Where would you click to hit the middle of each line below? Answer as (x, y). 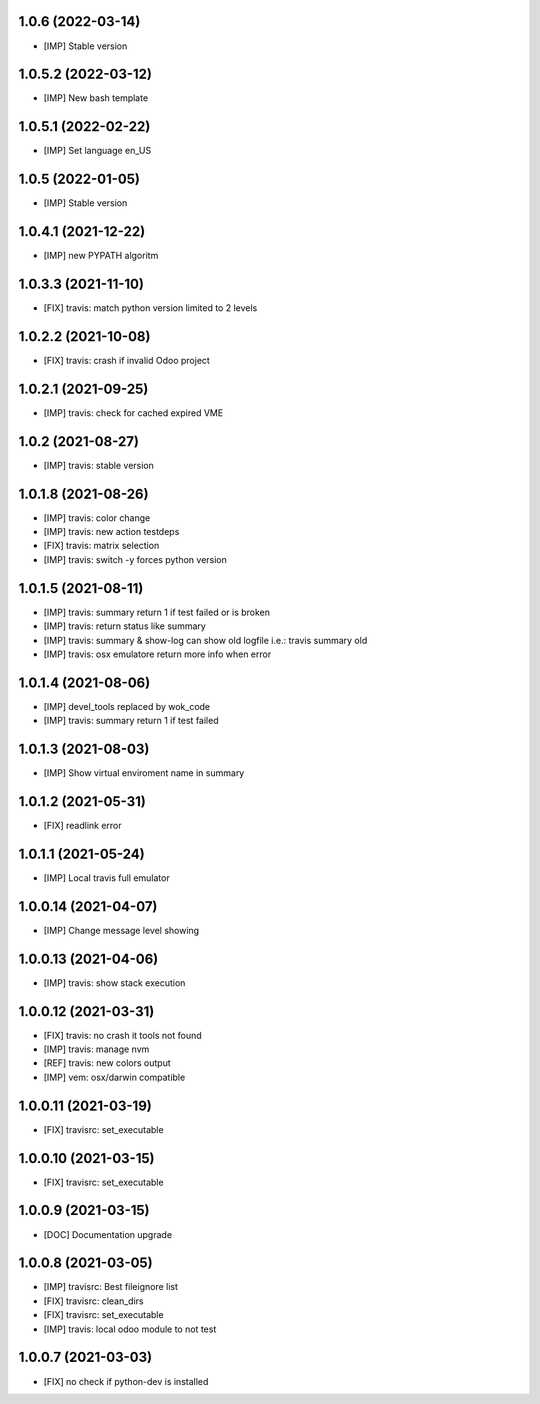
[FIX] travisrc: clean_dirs (93, 1301)
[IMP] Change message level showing (121, 930)
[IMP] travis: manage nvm (96, 1049)
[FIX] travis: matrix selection (101, 546)
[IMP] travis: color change (97, 517)
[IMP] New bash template (96, 98)
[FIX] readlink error (82, 826)
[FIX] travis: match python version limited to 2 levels (150, 308)
